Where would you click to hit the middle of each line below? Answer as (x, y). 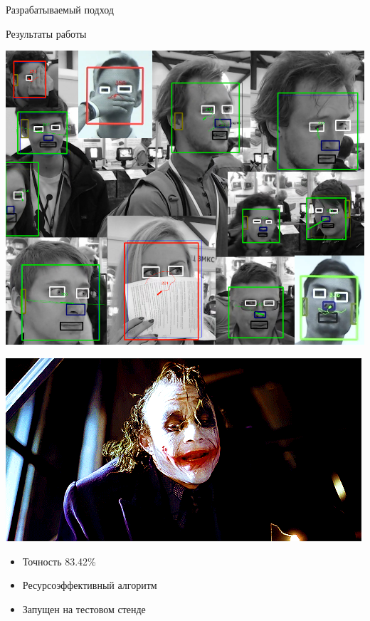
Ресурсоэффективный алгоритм (90, 585)
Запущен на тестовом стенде (84, 609)
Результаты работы (46, 33)
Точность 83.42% (59, 561)
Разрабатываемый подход (60, 9)
